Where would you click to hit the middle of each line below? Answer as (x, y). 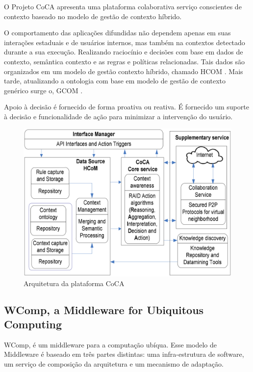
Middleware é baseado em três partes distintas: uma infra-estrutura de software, (124, 354)
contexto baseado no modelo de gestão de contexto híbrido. (93, 16)
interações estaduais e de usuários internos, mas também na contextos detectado (125, 42)
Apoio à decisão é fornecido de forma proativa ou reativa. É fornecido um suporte (126, 107)
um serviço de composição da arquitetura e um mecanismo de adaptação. (114, 363)
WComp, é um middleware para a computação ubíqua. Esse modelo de (111, 344)
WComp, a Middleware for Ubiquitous (104, 309)
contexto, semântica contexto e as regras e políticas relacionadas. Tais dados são (125, 61)
